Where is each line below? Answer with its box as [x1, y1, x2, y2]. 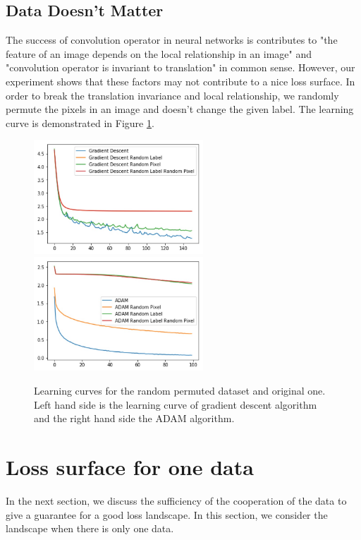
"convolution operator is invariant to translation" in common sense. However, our [6, 60, 355, 75]
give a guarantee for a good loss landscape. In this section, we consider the [6, 507, 328, 522]
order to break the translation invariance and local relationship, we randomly [6, 88, 339, 102]
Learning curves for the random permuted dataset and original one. [34, 383, 326, 398]
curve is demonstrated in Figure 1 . [6, 115, 154, 130]
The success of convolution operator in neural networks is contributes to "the [6, 32, 338, 47]
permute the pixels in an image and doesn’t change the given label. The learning [6, 102, 354, 116]
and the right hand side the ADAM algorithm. [34, 411, 235, 426]
